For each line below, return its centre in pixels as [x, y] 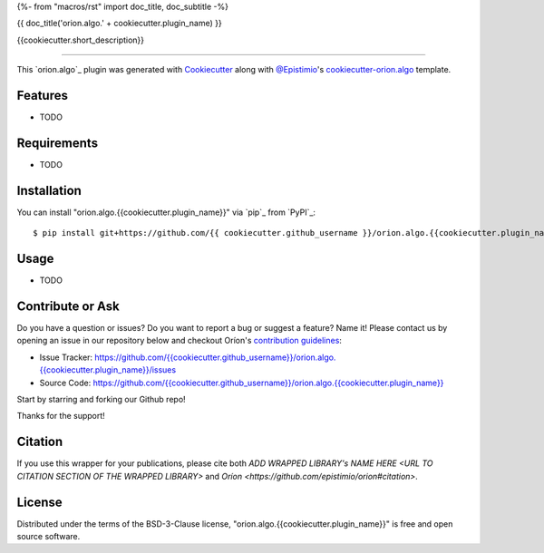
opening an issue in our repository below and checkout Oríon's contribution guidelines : [179, 341]
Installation [49, 190]
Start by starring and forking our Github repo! [101, 400]
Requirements [58, 143]
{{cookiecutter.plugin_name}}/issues [108, 370]
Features [42, 95]
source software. [49, 537]
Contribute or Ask [68, 306]
